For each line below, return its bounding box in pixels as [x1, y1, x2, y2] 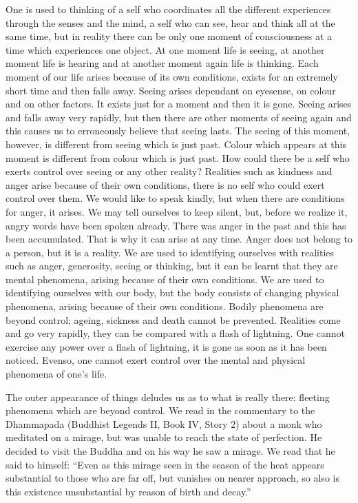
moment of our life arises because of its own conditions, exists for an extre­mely [6, 69, 338, 83]
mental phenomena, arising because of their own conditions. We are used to [6, 271, 324, 286]
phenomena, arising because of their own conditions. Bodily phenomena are [6, 299, 324, 314]
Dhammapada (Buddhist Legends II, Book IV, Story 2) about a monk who [6, 416, 322, 431]
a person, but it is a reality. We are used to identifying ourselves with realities [6, 245, 335, 259]
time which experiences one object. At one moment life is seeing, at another [6, 42, 325, 57]
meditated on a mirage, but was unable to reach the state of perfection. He [6, 430, 322, 444]
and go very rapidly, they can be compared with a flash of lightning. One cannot [6, 326, 345, 340]
